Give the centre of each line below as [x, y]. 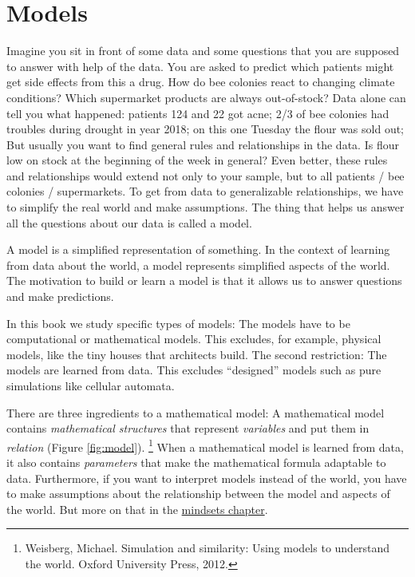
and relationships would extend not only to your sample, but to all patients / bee [206, 175]
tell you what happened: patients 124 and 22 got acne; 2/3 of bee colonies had [198, 113]
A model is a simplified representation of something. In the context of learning [198, 249]
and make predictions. [60, 296]
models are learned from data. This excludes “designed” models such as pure [194, 370]
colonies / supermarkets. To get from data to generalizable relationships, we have [205, 191]
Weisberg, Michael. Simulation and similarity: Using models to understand [207, 548]
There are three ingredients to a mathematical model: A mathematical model [196, 412]
